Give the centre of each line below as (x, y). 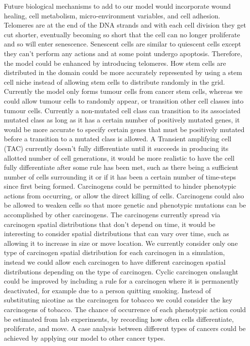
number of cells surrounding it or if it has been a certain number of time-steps (120, 176)
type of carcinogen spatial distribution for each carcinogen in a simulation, (114, 252)
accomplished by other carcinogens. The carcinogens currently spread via (112, 215)
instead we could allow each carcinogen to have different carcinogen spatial (115, 262)
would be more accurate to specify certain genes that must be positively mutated (124, 129)
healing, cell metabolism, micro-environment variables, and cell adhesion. (112, 15)
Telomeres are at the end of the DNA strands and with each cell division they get (125, 25)
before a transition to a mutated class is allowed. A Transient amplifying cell (118, 139)
